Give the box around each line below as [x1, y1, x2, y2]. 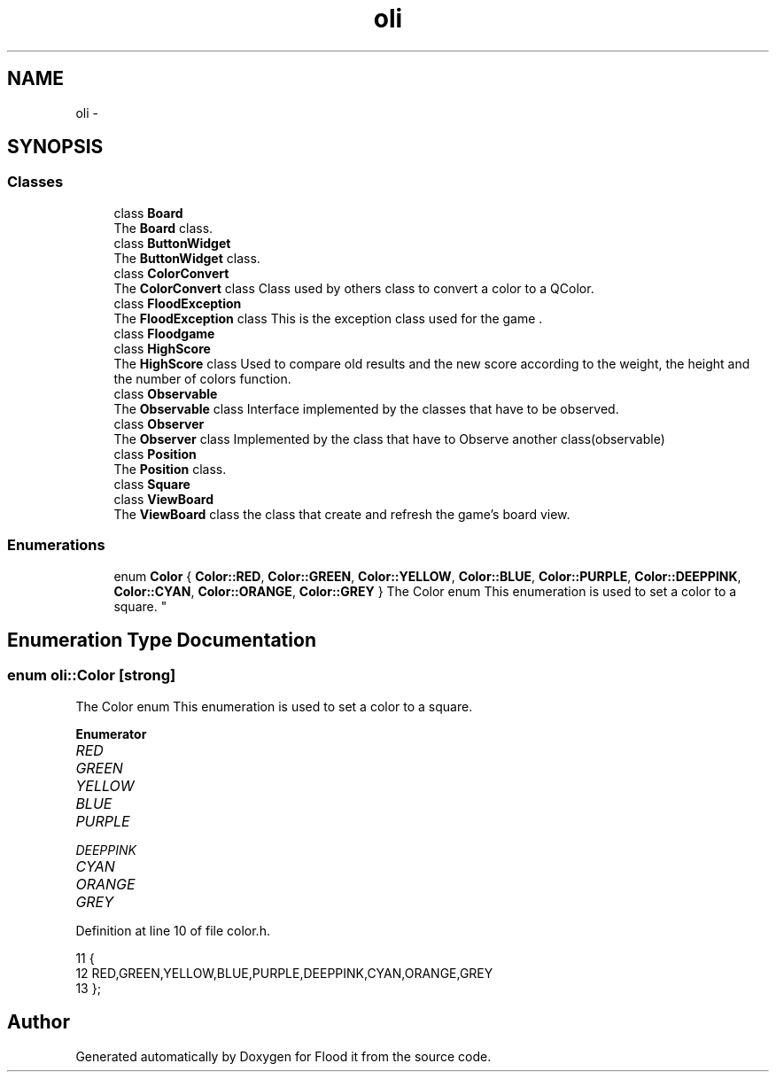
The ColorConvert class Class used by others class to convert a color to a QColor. [113, 280, 594, 296]
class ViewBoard [113, 491, 213, 507]
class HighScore [113, 340, 211, 356]
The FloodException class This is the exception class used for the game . [113, 310, 543, 326]
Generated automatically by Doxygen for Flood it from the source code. [75, 1048, 492, 1064]
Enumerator [75, 726, 147, 741]
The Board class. [113, 220, 213, 236]
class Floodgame [113, 325, 215, 341]
